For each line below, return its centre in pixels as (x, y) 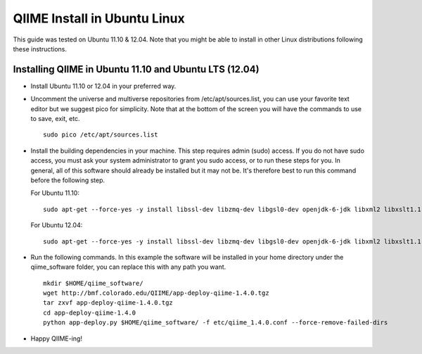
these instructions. (40, 49)
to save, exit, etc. (55, 119)
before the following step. (68, 180)
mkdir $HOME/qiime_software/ (93, 283)
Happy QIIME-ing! (56, 339)
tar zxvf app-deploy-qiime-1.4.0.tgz (108, 303)
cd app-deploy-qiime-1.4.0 (90, 312)
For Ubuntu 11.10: (55, 193)
